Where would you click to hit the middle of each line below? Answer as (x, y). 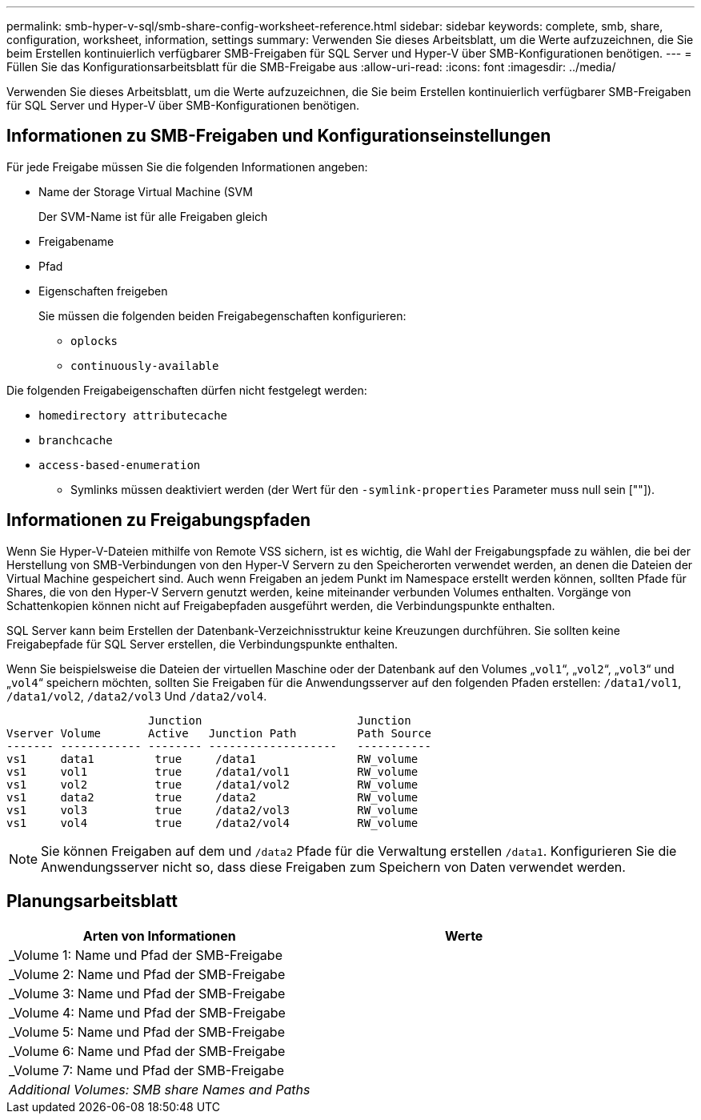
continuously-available (145, 365)
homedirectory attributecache (133, 415)
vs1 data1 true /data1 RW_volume (212, 759)
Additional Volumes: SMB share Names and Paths (160, 1089)
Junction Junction (280, 720)
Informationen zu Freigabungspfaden (159, 520)
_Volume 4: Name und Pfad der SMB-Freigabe (147, 1012)
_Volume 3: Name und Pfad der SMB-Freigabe (147, 993)
